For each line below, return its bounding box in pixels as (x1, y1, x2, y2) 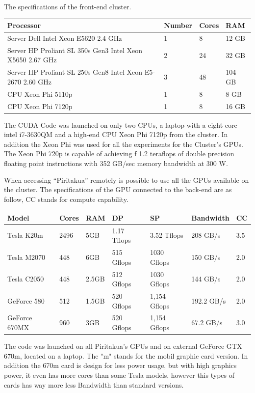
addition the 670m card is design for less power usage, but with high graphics (4, 360, 237, 370)
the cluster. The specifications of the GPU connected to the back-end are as (4, 184, 232, 195)
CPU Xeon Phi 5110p (7, 88, 73, 99)
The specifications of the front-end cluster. (4, 1, 131, 11)
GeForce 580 (7, 295, 45, 306)
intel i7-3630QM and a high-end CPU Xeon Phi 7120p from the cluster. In (4, 129, 228, 140)
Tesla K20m (7, 230, 43, 240)
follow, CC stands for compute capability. (4, 194, 128, 204)
